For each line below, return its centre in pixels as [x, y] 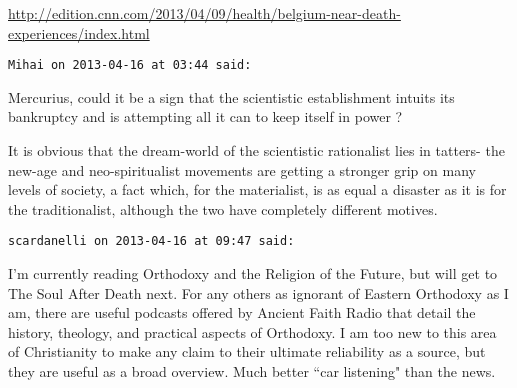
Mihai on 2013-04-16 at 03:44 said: [130, 65]
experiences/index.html [79, 32]
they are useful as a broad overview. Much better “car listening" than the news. [252, 371]
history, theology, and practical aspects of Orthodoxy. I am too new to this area [252, 331]
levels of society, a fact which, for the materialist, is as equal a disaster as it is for [257, 189]
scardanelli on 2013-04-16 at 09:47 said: [151, 241]
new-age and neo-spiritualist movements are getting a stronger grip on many [242, 169]
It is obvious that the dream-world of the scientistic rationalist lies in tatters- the [256, 150]
